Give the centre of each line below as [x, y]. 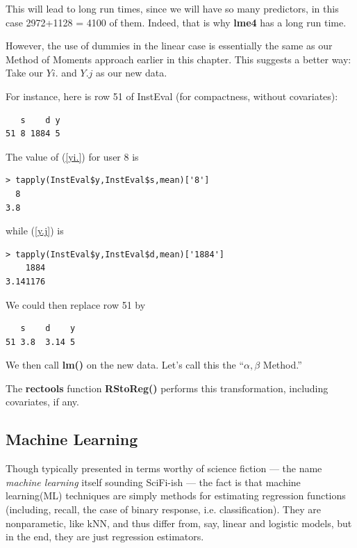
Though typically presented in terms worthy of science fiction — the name [164, 468]
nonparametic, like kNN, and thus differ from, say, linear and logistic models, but [179, 523]
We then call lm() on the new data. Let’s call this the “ [125, 365]
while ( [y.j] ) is [35, 231]
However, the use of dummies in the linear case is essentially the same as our [169, 46]
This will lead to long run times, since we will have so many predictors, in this [172, 8]
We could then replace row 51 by [76, 304]
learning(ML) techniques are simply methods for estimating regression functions [176, 495]
